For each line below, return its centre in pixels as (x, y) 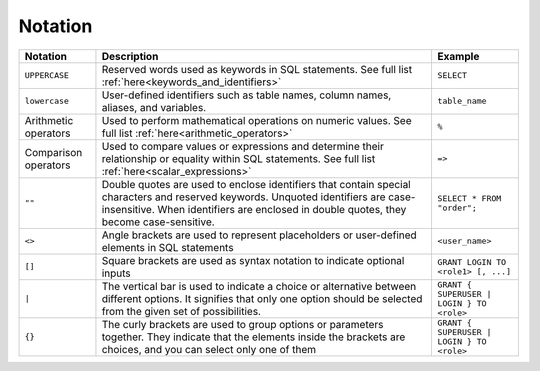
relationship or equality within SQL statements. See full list (238, 158)
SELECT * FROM (469, 198)
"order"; (457, 207)
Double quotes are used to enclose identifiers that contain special (256, 184)
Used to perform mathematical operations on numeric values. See (256, 120)
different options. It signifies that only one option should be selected (262, 298)
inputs (116, 273)
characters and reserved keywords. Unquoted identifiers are (243, 197)
